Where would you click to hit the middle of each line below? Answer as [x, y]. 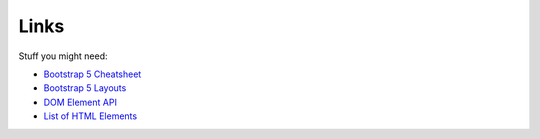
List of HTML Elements [90, 116]
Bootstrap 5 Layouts [85, 88]
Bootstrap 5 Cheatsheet [92, 74]
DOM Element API [80, 102]
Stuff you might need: [63, 56]
